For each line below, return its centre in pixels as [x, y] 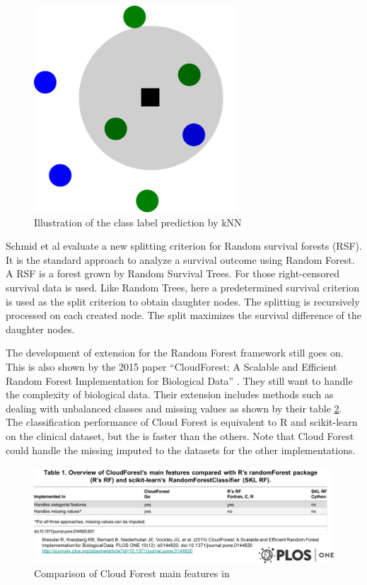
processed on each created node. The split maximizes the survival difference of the [183, 315]
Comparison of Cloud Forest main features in [132, 573]
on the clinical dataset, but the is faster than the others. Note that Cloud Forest [180, 435]
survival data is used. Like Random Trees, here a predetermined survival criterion [183, 287]
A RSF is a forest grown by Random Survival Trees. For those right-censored [173, 273]
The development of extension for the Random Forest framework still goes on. [175, 353]
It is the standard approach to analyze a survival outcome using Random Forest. [180, 259]
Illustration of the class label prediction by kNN [138, 222]
